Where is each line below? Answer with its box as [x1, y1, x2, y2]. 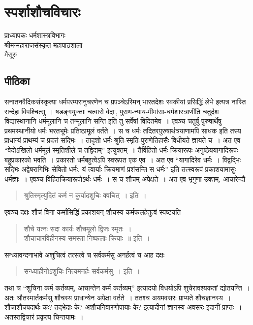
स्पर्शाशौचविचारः [4, 1, 80, 22]
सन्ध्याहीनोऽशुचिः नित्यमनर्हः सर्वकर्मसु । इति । [24, 266, 140, 276]
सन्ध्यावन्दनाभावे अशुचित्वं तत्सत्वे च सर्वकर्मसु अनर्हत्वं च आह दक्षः [4, 249, 165, 260]
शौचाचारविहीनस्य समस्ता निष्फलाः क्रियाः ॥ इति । [24, 233, 150, 243]
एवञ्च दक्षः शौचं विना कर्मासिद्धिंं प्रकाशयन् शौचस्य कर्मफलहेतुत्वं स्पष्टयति [4, 207, 181, 217]
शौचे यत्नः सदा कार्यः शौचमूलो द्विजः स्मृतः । [24, 223, 132, 233]
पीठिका [4, 73, 30, 89]
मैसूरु [4, 49, 17, 60]
